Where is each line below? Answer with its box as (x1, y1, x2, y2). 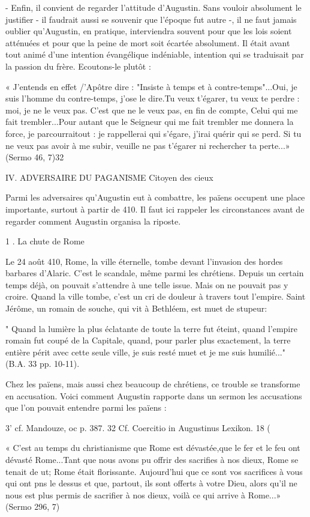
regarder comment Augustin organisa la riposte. (5, 214, 181, 227)
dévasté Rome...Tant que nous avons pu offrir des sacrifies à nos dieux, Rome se (5, 453, 299, 465)
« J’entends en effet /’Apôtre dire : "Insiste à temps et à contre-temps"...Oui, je (5, 80, 297, 92)
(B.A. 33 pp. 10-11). (5, 357, 80, 370)
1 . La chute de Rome (5, 235, 85, 247)
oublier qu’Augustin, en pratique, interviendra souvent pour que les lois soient (5, 25, 292, 37)
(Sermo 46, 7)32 (5, 151, 64, 163)
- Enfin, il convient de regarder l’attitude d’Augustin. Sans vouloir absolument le (5, 1, 302, 13)
